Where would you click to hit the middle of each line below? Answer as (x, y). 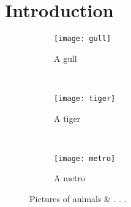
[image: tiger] (85, 98)
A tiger (67, 118)
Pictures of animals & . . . (78, 199)
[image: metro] (85, 158)
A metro (69, 178)
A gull (65, 58)
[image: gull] (83, 39)
